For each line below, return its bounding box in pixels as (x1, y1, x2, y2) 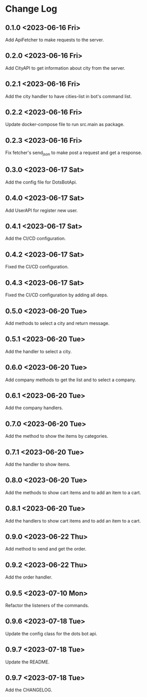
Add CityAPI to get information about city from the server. (5, 65, 126, 71)
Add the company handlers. (5, 405, 63, 411)
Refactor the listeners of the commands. (5, 602, 90, 609)
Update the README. (5, 659, 50, 665)
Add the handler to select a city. (5, 348, 72, 354)
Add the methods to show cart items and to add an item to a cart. (5, 489, 141, 496)
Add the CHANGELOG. (5, 687, 53, 693)
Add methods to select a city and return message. (5, 320, 110, 326)
